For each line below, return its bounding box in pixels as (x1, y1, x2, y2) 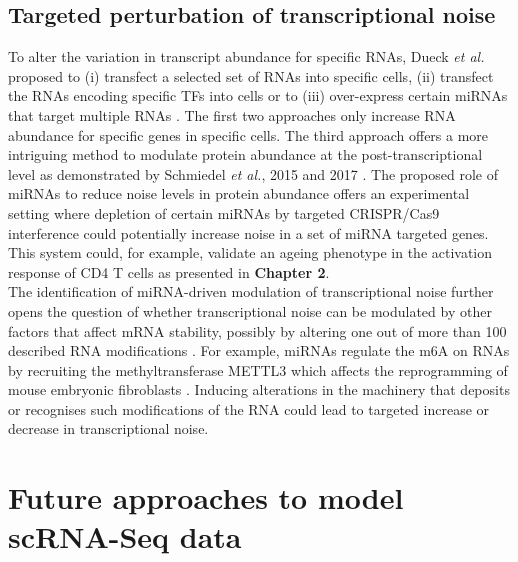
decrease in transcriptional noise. (8, 418, 209, 439)
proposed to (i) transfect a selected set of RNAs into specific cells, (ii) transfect (8, 65, 494, 86)
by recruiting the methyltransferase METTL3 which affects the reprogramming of (8, 359, 508, 380)
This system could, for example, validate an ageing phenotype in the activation (8, 242, 493, 263)
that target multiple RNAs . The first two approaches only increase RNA (8, 104, 456, 125)
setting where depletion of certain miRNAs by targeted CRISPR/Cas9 (8, 202, 440, 223)
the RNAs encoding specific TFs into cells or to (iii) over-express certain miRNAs (8, 85, 508, 106)
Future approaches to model (8, 477, 404, 518)
